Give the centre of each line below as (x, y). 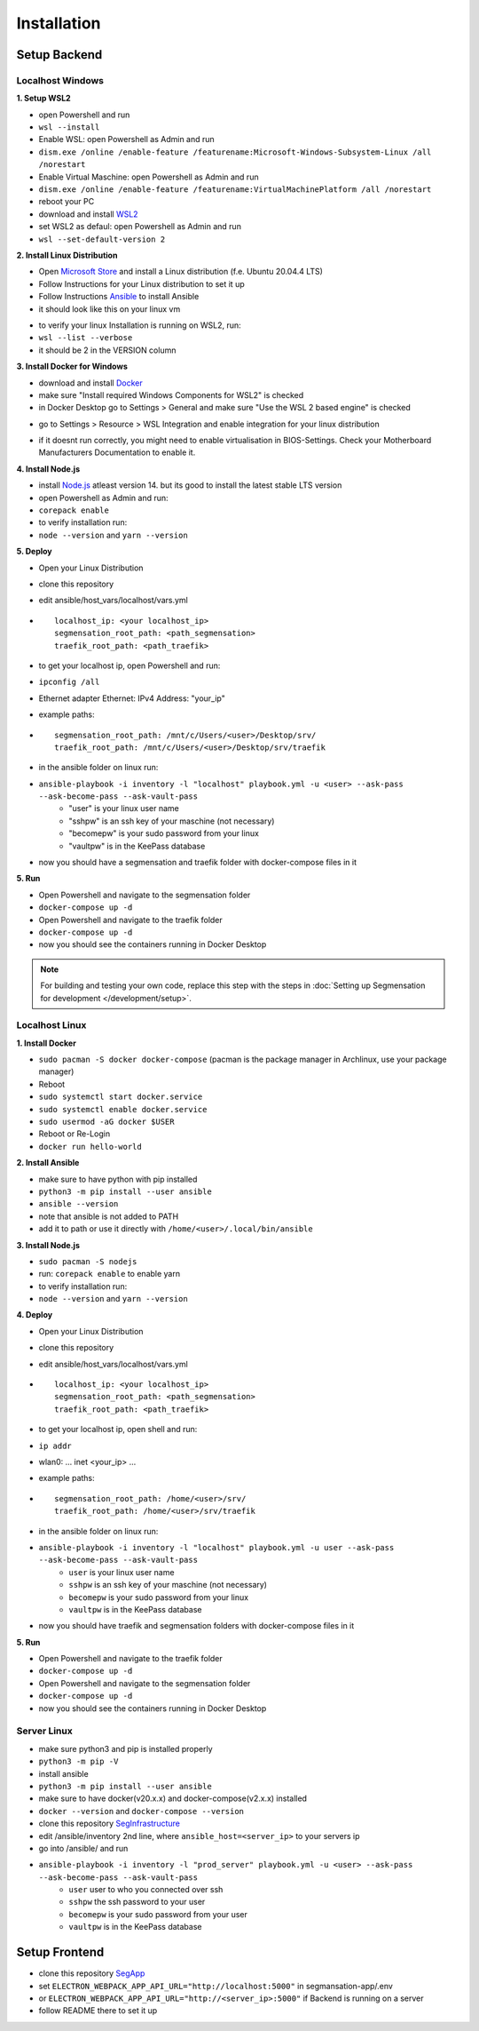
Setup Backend (59, 55)
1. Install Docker (47, 1043)
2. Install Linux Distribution (67, 255)
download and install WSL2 (88, 214)
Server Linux (44, 1731)
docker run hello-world (90, 1147)
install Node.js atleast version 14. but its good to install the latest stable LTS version (190, 485)
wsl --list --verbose (86, 338)
